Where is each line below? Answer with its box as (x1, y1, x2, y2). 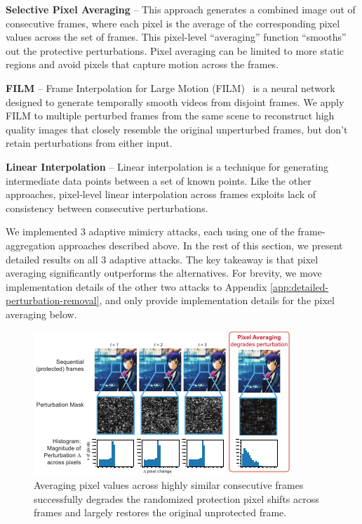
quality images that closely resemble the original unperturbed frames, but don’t (6, 122, 348, 136)
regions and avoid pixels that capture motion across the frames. (6, 57, 279, 72)
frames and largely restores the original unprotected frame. (34, 505, 287, 520)
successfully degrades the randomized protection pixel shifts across (34, 491, 319, 506)
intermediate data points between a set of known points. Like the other (6, 173, 311, 188)
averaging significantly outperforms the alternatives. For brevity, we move (6, 266, 322, 280)
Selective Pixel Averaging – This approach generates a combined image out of (6, 2, 356, 16)
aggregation (6, 237, 55, 252)
